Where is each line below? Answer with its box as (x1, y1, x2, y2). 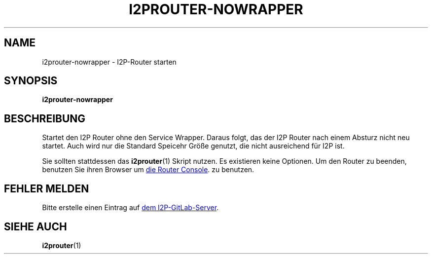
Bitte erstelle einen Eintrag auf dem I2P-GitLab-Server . (42, 203, 219, 212)
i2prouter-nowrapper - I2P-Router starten (42, 57, 177, 66)
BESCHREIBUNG (4, 112, 86, 125)
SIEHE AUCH (4, 220, 67, 233)
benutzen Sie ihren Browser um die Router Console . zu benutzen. (42, 165, 254, 174)
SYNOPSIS (4, 74, 58, 87)
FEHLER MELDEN (4, 182, 89, 195)
